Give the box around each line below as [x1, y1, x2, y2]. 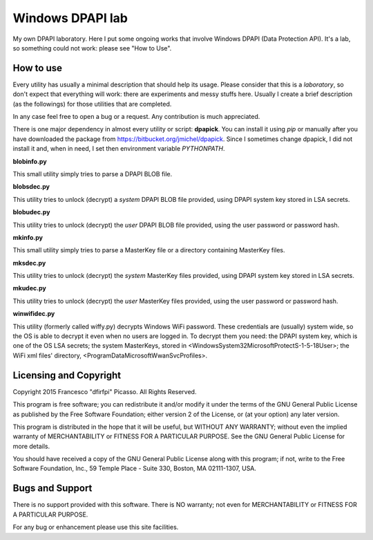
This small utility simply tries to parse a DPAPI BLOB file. [12, 169, 173, 178]
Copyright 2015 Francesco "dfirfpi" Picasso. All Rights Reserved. [12, 387, 197, 395]
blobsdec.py [12, 183, 50, 191]
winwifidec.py [12, 310, 55, 318]
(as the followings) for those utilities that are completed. [12, 100, 172, 108]
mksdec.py [12, 259, 46, 267]
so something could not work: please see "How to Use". [12, 44, 172, 52]
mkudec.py [12, 284, 46, 292]
